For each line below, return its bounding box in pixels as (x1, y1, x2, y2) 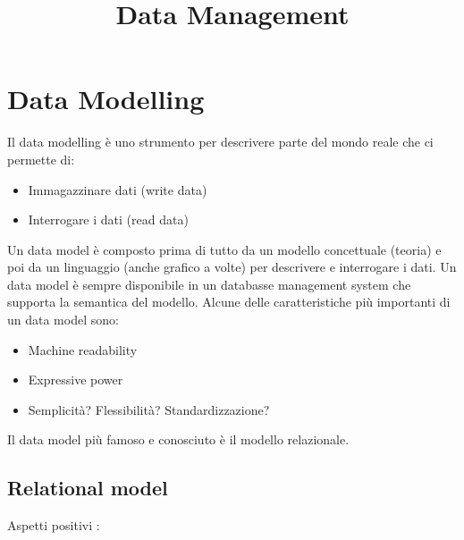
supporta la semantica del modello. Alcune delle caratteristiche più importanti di (7, 292, 451, 311)
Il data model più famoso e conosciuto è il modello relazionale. (7, 430, 350, 449)
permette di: (7, 149, 75, 168)
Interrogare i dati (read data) (28, 210, 189, 229)
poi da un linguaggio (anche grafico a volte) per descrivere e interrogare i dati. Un (7, 257, 457, 276)
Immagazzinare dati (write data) (28, 180, 207, 198)
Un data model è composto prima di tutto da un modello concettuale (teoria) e (7, 240, 442, 258)
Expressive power (28, 370, 123, 389)
